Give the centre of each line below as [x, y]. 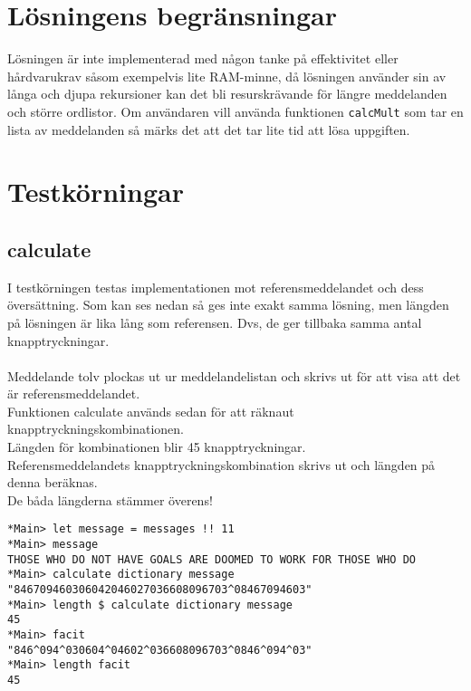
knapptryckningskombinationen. [96, 429]
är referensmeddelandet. [74, 393]
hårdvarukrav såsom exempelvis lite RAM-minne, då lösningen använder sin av [227, 76]
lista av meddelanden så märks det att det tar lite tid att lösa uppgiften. [209, 129]
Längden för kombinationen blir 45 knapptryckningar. [157, 447]
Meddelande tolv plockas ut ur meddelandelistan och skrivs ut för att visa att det [234, 375]
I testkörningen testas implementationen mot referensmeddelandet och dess [216, 287]
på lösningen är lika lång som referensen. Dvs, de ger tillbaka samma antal [215, 322]
